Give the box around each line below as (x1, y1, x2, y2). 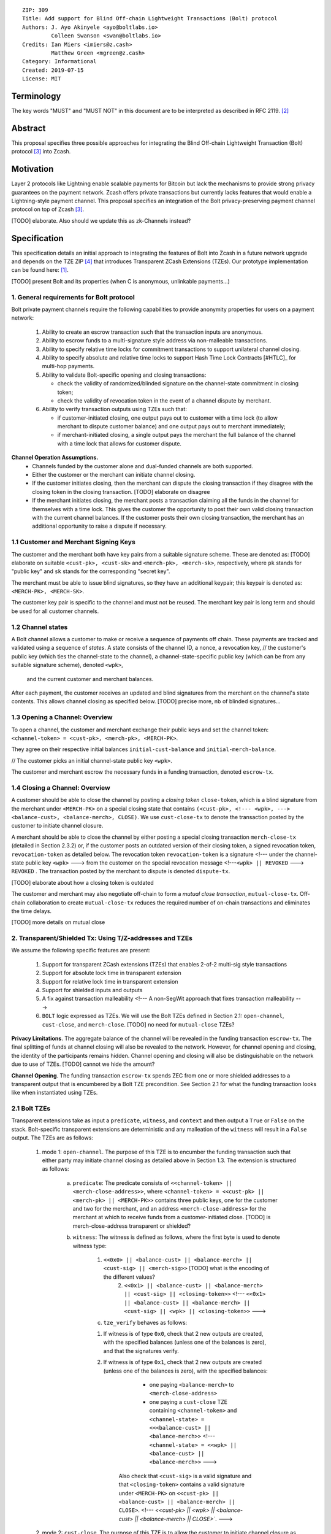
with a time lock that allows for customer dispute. (57, 439, 182, 447)
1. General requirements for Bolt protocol (11, 293, 135, 301)
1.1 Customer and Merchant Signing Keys (11, 538, 136, 546)
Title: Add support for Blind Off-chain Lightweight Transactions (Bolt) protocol (22, 15, 278, 22)
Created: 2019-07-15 (22, 66, 84, 74)
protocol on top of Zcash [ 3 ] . (11, 206, 85, 213)
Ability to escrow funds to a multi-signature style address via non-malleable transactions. (42, 337, 268, 344)
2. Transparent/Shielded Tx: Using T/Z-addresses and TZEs (11, 934, 193, 942)
